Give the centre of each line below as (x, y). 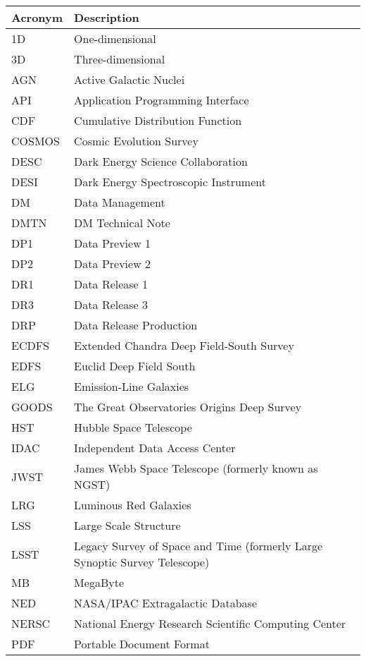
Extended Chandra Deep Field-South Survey (184, 345)
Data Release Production (136, 325)
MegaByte (99, 582)
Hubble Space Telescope (133, 427)
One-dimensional (115, 38)
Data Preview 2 (113, 263)
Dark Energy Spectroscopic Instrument (170, 182)
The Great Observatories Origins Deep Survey (188, 407)
